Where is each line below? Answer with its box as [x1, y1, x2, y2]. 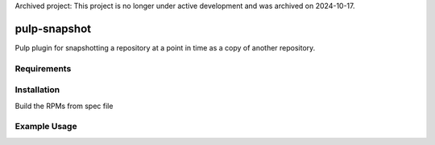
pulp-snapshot [14, 22, 92, 35]
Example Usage [14, 121, 77, 132]
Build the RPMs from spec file [14, 101, 114, 111]
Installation [14, 84, 60, 95]
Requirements [14, 62, 72, 74]
